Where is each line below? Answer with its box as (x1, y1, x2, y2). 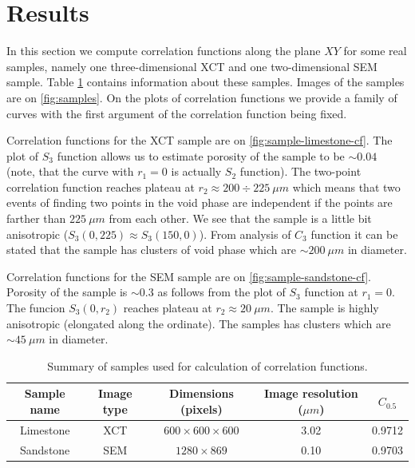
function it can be (310, 225, 398, 242)
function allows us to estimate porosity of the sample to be (57, 147, 345, 164)
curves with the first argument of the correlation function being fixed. (6, 105, 347, 121)
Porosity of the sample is (6, 284, 128, 300)
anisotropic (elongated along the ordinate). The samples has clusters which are (6, 315, 391, 331)
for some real (343, 42, 407, 59)
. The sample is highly (270, 299, 379, 316)
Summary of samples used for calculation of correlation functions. (47, 357, 368, 374)
